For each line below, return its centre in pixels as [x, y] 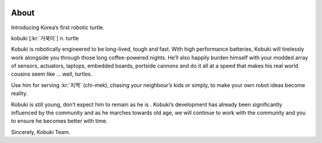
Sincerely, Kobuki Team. [41, 132]
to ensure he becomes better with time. [59, 121]
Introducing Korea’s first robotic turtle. [58, 27]
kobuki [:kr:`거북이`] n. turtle [45, 38]
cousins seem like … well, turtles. [52, 74]
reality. [19, 94]
